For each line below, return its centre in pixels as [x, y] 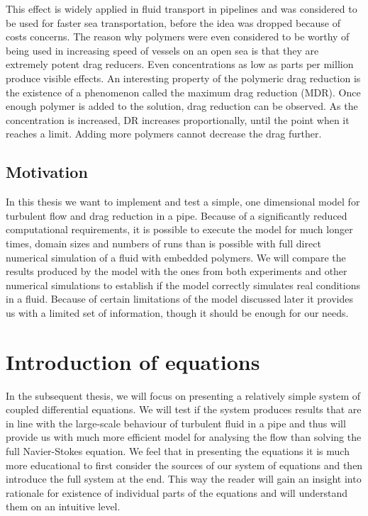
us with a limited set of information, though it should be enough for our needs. [177, 312]
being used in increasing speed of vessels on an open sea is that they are [162, 50]
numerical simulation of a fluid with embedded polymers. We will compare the [176, 257]
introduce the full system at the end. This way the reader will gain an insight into [184, 479]
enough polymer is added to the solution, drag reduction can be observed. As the [182, 106]
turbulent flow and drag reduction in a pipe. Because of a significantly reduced [177, 215]
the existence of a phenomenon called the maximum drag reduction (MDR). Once [183, 92]
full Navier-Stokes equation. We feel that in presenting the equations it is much [178, 450]
